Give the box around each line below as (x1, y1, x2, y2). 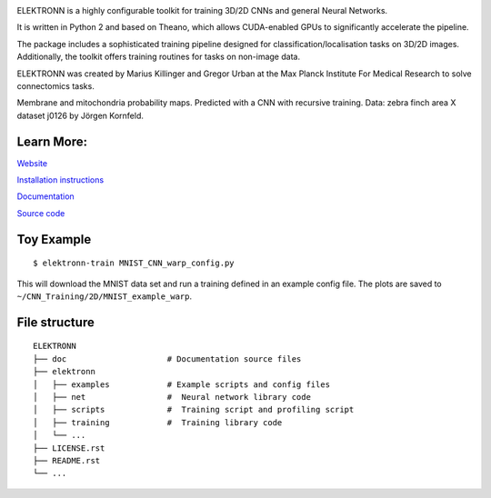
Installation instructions (16, 174, 105, 185)
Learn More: (16, 134, 88, 149)
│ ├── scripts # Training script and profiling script (33, 404, 355, 415)
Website (16, 157, 48, 168)
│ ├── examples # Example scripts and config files (33, 379, 331, 390)
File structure (16, 314, 95, 330)
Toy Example (16, 232, 92, 247)
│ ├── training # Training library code (33, 417, 283, 427)
